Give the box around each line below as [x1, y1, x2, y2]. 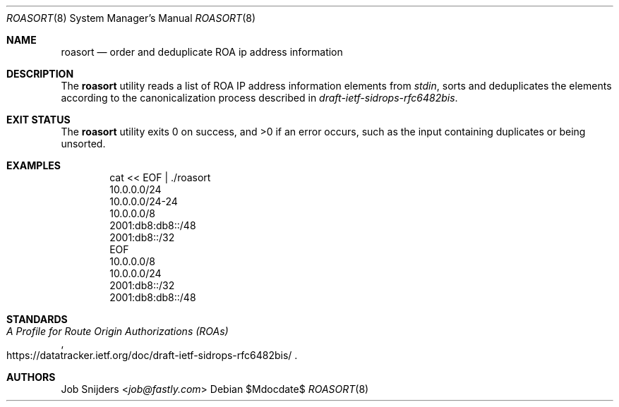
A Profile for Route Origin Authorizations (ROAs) [6, 325, 229, 337]
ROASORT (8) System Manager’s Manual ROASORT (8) [6, 12, 256, 24]
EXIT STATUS [6, 114, 71, 126]
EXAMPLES [6, 159, 61, 171]
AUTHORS [6, 371, 56, 383]
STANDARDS [6, 313, 68, 325]
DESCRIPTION [6, 68, 74, 80]
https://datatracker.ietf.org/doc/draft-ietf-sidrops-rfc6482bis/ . [6, 349, 298, 361]
